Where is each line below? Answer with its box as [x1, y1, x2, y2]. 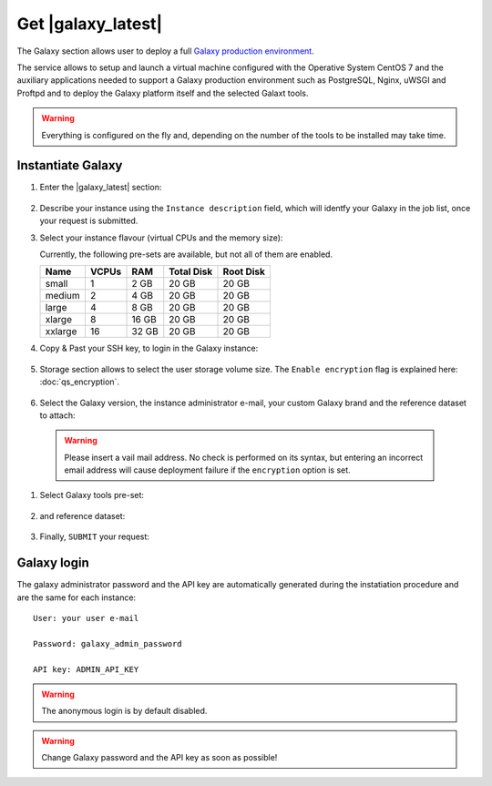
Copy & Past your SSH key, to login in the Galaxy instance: [39, 342, 259, 354]
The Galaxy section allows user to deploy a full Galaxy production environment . [16, 46, 314, 56]
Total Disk [169, 265, 213, 278]
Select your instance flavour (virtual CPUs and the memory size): [39, 232, 283, 243]
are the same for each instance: [16, 592, 137, 603]
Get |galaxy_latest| [16, 14, 163, 34]
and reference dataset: [39, 510, 126, 521]
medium [45, 290, 81, 302]
